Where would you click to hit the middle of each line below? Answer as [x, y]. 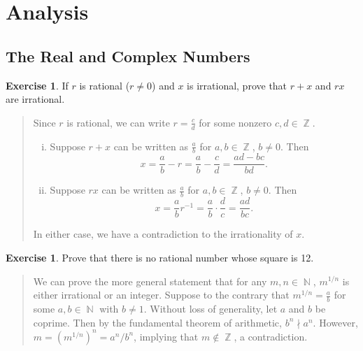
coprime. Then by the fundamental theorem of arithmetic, [157, 322]
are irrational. [35, 99]
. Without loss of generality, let [211, 308]
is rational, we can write [118, 122]
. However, [335, 322]
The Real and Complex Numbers [128, 56]
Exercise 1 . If [37, 85]
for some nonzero [235, 122]
